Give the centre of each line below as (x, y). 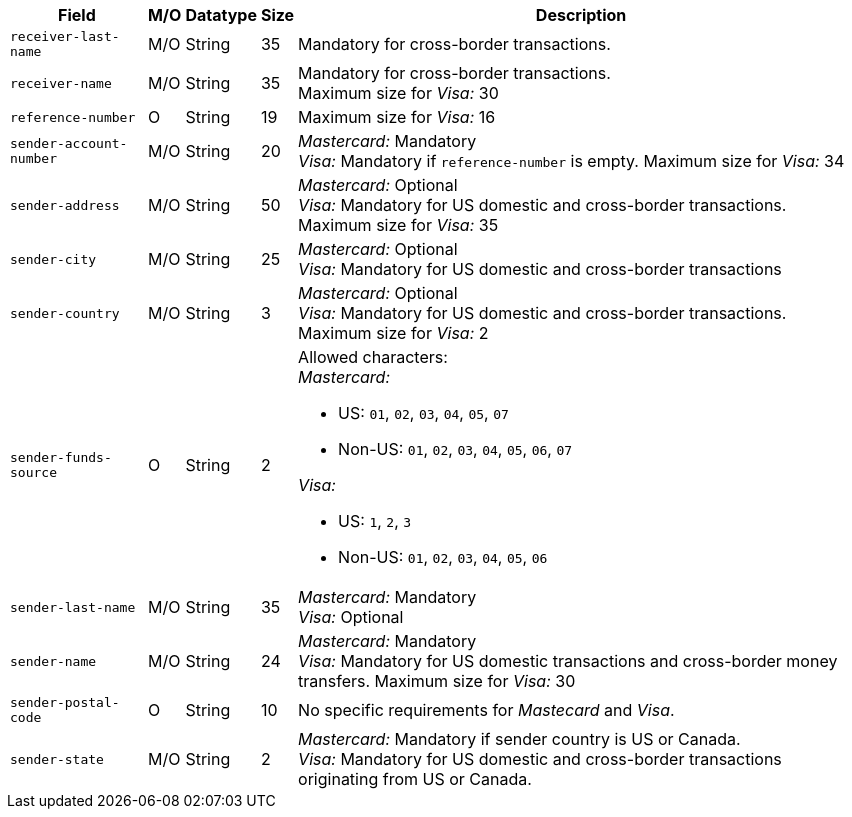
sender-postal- (65, 702)
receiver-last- (65, 36)
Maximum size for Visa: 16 (397, 117)
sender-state (57, 759)
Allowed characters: (373, 357)
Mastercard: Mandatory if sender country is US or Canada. (519, 739)
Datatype (221, 15)
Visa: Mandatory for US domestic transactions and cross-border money (568, 661)
